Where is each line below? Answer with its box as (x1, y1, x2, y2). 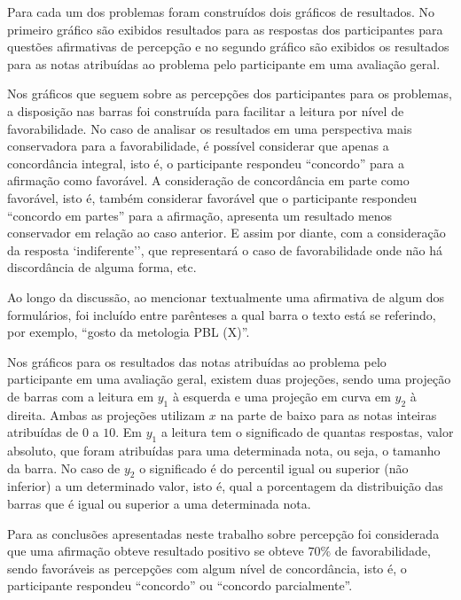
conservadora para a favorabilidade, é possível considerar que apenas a (7, 136, 389, 155)
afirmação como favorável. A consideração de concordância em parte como (7, 171, 410, 190)
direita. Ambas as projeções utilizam (7, 405, 206, 424)
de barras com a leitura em (7, 386, 154, 405)
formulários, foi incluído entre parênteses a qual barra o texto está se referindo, (7, 305, 436, 323)
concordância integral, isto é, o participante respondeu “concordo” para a (7, 153, 405, 172)
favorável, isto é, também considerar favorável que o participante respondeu (7, 188, 418, 206)
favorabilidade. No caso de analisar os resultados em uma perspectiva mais (7, 119, 412, 137)
